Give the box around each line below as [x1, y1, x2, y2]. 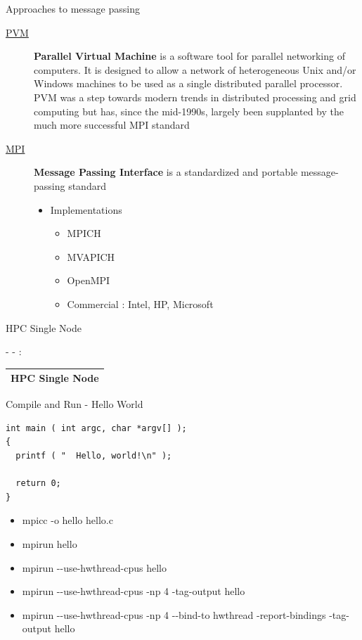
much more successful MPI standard [34, 117, 190, 132]
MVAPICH [67, 249, 115, 264]
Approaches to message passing [6, 1, 140, 15]
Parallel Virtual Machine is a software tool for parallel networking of [34, 49, 345, 63]
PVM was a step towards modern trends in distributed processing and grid [34, 89, 356, 104]
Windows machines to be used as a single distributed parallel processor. [34, 76, 343, 91]
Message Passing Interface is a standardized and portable [34, 165, 298, 179]
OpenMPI [67, 273, 110, 288]
